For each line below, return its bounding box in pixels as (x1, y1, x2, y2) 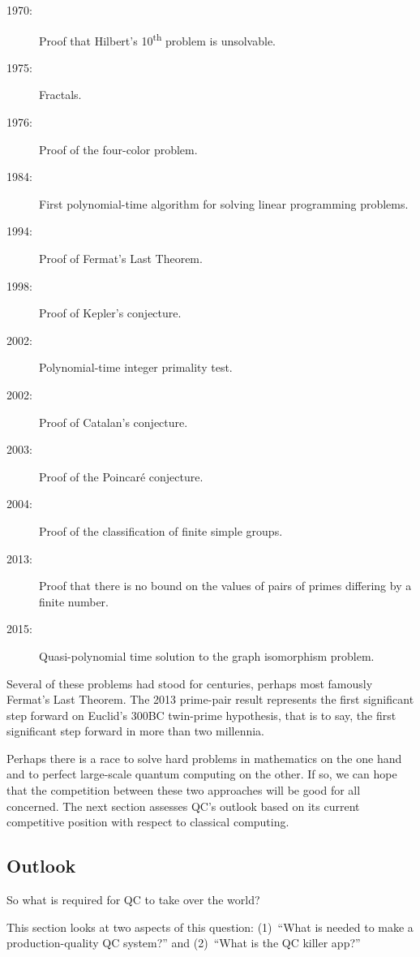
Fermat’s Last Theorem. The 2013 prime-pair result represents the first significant (6, 691, 414, 708)
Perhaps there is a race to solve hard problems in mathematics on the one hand (6, 749, 402, 766)
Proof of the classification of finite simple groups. (39, 522, 283, 539)
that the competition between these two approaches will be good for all (6, 782, 361, 799)
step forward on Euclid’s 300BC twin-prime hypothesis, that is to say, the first (6, 706, 396, 723)
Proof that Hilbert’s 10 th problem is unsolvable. (39, 29, 276, 49)
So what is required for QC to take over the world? (6, 891, 260, 908)
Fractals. (39, 86, 82, 103)
